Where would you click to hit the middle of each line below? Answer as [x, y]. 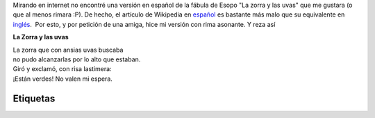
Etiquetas [34, 98]
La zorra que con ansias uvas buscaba [68, 50]
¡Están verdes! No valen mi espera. [62, 79]
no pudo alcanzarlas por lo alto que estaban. [77, 59]
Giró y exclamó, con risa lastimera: [62, 69]
